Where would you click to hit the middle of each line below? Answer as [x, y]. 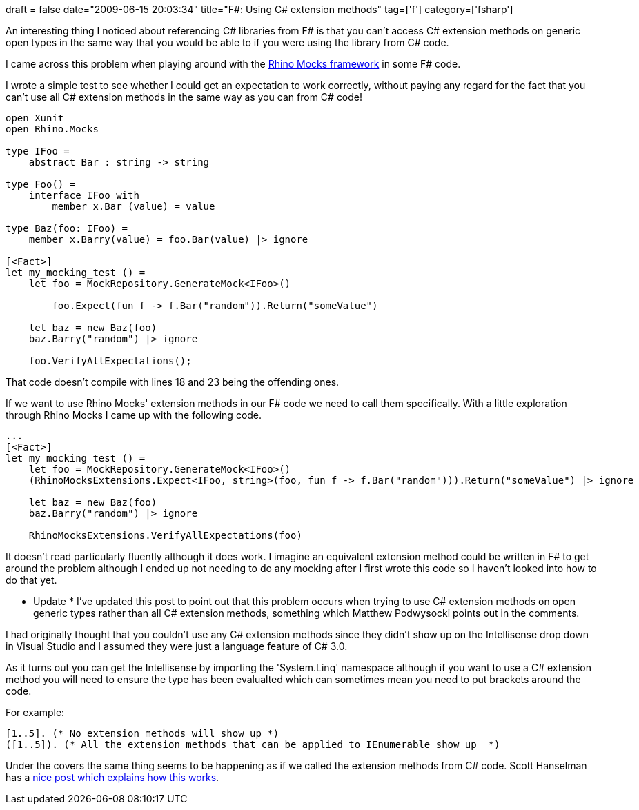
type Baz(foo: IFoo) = [67, 228]
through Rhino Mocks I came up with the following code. [134, 415]
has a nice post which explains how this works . [112, 777]
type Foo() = [41, 184]
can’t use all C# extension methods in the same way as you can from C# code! [184, 97]
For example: [35, 712]
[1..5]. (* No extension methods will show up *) [142, 733]
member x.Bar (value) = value [134, 206]
